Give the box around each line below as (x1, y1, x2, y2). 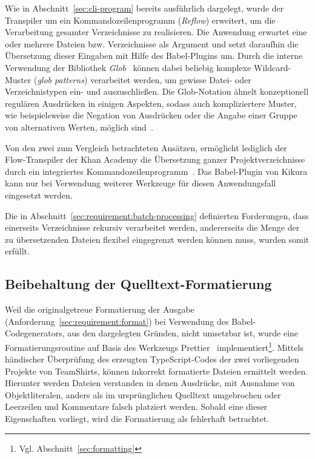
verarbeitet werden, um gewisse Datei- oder (90, 73, 251, 86)
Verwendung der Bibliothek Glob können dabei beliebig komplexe (5, 61, 251, 73)
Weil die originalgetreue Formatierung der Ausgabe (5, 303, 194, 316)
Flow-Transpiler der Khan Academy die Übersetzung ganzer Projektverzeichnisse (5, 153, 305, 166)
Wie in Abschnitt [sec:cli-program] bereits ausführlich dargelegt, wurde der (5, 2, 284, 14)
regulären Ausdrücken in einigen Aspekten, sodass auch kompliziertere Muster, (5, 97, 297, 109)
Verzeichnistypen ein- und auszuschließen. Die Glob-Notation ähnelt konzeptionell (5, 85, 309, 98)
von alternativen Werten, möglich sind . (5, 120, 153, 133)
